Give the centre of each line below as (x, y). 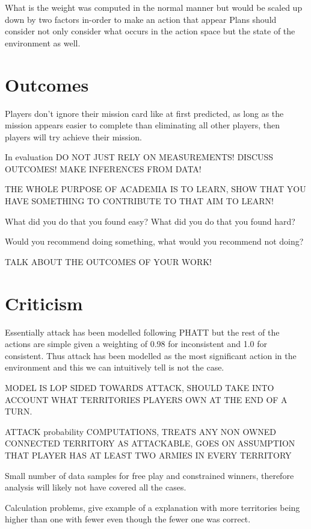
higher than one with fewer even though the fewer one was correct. (128, 519)
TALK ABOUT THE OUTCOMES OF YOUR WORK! (108, 261)
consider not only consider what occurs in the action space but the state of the (150, 31)
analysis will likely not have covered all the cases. (96, 487)
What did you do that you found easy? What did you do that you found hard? (150, 221)
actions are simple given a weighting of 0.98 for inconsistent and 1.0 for (136, 344)
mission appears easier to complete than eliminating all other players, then (143, 125)
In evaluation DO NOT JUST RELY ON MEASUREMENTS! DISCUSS (139, 157)
